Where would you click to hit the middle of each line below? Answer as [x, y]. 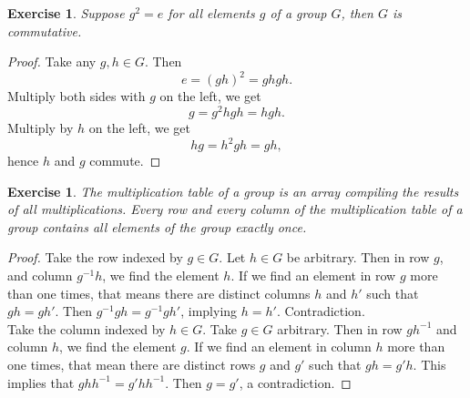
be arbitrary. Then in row [358, 257]
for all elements [211, 13]
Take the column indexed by [87, 328]
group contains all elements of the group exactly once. [157, 226]
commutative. [45, 31]
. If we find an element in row [313, 276]
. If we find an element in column [279, 347]
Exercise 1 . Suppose [66, 13]
